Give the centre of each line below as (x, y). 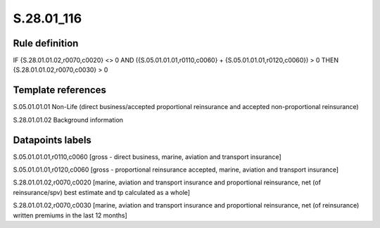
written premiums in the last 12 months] (70, 215)
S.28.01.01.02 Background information (68, 120)
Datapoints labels (52, 140)
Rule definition (46, 43)
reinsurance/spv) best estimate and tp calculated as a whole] (101, 192)
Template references (60, 90)
